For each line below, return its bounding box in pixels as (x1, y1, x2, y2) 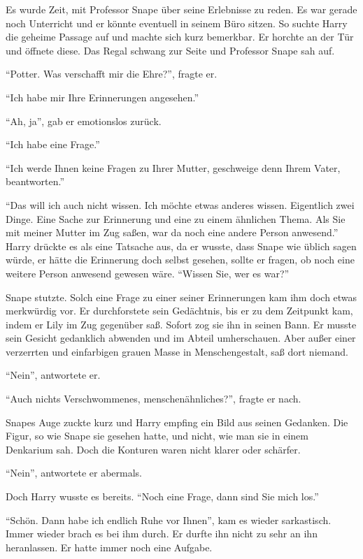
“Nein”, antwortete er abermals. (6, 465, 143, 480)
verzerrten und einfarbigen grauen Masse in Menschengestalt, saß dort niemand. (6, 344, 348, 358)
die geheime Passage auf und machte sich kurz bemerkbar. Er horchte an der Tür (6, 29, 354, 44)
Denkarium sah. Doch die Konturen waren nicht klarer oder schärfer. (6, 442, 301, 456)
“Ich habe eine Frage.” (6, 137, 100, 152)
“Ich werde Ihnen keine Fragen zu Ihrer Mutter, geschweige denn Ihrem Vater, (6, 160, 341, 175)
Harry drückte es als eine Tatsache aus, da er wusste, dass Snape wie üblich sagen (6, 238, 357, 253)
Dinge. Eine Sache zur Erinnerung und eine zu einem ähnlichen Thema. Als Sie (6, 211, 346, 226)
